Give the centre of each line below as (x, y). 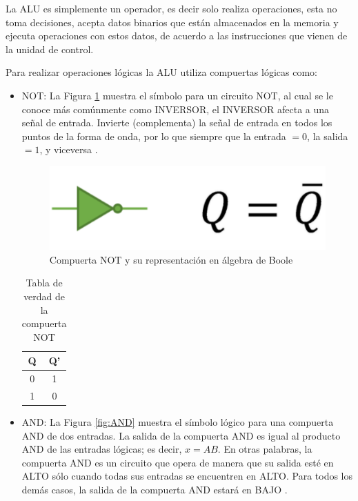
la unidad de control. (50, 49)
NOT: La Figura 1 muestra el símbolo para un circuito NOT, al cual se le (177, 95)
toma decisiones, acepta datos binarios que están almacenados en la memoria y (172, 22)
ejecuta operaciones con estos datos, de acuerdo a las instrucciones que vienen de (177, 36)
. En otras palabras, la (265, 449)
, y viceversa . (69, 149)
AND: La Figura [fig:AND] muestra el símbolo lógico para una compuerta (178, 422)
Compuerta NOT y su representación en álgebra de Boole (171, 259)
